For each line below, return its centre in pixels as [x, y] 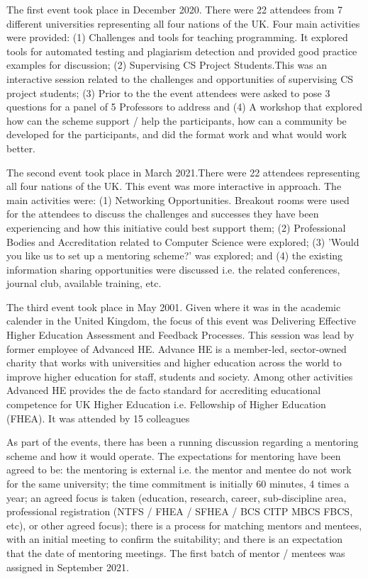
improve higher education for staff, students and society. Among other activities [180, 376]
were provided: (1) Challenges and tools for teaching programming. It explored [177, 37]
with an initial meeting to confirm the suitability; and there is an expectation [174, 539]
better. [21, 148]
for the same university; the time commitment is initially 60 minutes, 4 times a [178, 483]
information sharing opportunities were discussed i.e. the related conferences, [173, 269]
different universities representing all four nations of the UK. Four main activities [183, 23]
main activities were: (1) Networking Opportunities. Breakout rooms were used [178, 199]
